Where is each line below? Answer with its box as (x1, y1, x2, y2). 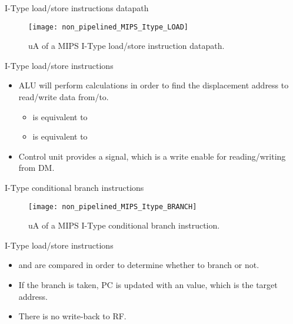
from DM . (18, 161, 55, 174)
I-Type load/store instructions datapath (5, 2, 149, 14)
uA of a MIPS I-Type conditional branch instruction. (28, 219, 220, 232)
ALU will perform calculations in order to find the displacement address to (18, 79, 289, 91)
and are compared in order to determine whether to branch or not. (18, 259, 259, 271)
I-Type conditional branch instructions (5, 181, 144, 193)
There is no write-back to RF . (18, 310, 126, 322)
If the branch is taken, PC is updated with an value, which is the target (18, 279, 278, 291)
